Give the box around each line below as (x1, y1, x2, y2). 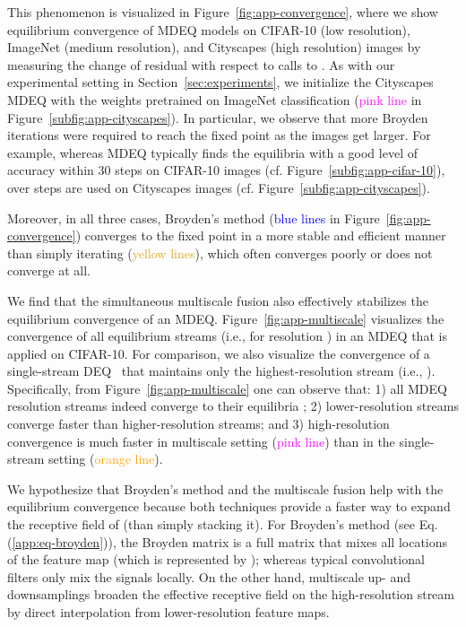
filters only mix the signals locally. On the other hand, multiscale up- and (7, 567, 410, 586)
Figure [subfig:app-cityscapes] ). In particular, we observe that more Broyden (7, 108, 428, 126)
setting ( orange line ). (47, 449, 163, 468)
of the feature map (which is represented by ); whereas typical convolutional (7, 550, 425, 569)
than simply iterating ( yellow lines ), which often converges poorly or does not (7, 243, 433, 262)
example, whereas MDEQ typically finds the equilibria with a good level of (7, 143, 418, 161)
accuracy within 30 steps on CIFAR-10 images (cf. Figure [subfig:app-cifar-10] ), (7, 161, 445, 179)
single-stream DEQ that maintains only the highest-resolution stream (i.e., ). (7, 361, 436, 380)
